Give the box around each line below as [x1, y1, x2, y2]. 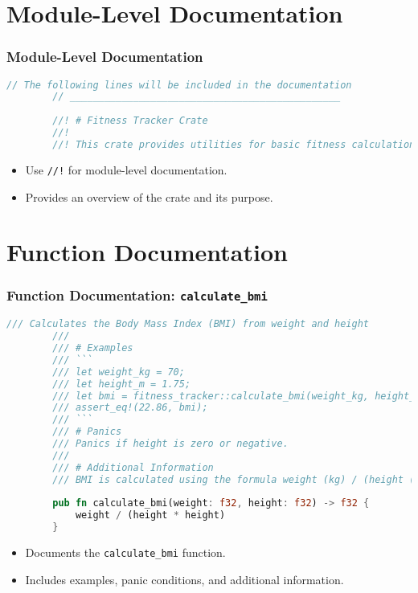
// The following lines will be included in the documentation [6, 79, 352, 91]
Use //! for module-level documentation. [25, 161, 227, 178]
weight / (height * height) [75, 509, 226, 521]
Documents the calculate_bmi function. [25, 544, 226, 560]
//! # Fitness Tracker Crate [52, 115, 208, 127]
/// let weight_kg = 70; [52, 366, 185, 378]
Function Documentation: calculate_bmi [6, 285, 268, 305]
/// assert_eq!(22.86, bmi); [52, 402, 208, 414]
